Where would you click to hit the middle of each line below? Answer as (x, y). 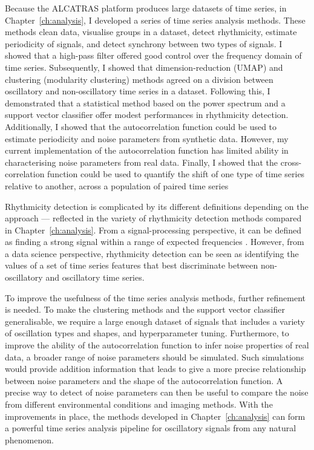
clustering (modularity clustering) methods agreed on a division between (139, 79)
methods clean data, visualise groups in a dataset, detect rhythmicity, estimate (151, 32)
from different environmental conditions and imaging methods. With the (139, 404)
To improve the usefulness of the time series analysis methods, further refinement (155, 297)
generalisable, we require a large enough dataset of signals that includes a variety (155, 321)
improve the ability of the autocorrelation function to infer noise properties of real (157, 345)
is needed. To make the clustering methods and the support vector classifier (145, 309)
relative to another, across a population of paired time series (117, 185)
